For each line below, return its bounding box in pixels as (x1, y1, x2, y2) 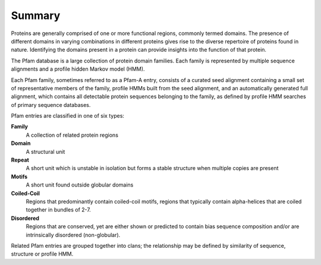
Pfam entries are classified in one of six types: (11, 112, 125, 119)
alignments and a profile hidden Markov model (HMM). (11, 65, 145, 72)
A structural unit (26, 148, 65, 155)
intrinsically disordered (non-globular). (26, 231, 121, 238)
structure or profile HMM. (11, 250, 74, 258)
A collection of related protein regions (26, 131, 119, 138)
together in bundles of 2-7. (26, 206, 92, 213)
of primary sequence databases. (11, 101, 91, 108)
